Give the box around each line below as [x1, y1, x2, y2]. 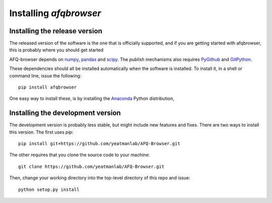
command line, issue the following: [9, 73, 82, 79]
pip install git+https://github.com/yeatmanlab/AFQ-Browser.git [18, 141, 181, 147]
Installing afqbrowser [9, 8, 101, 19]
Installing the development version [9, 109, 121, 117]
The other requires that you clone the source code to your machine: [9, 152, 150, 158]
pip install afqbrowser [18, 85, 77, 90]
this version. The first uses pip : [9, 129, 74, 135]
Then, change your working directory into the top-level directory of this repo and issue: [9, 175, 190, 181]
